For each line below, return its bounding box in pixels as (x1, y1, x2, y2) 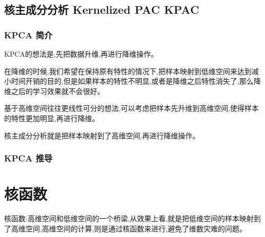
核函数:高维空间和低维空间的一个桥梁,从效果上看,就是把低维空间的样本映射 (4, 213, 254, 224)
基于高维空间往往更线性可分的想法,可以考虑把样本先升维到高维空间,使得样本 (4, 103, 259, 113)
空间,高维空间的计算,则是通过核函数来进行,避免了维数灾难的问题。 (25, 223, 247, 233)
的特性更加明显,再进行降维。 (4, 112, 99, 123)
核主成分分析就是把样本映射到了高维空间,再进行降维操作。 (4, 130, 200, 140)
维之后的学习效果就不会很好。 (4, 85, 104, 96)
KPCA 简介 (4, 28, 53, 41)
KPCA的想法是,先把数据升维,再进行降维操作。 (4, 49, 158, 59)
